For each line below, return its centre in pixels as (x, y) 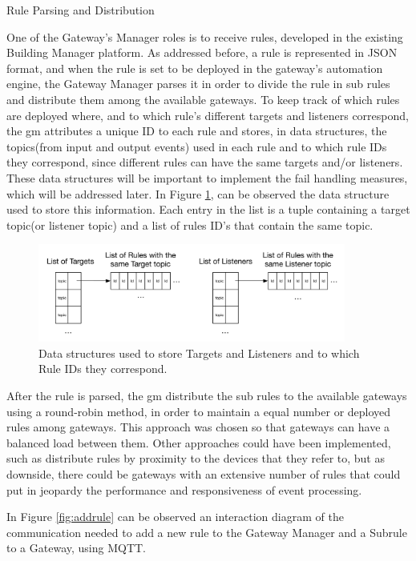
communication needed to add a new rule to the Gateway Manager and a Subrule (207, 532)
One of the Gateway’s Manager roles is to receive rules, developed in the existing (205, 36)
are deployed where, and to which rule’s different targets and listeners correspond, (208, 115)
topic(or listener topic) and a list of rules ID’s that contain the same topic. (190, 224)
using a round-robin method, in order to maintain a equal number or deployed (199, 411)
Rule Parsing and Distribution (81, 10)
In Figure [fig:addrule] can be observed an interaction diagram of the (175, 517)
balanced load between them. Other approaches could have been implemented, (199, 442)
